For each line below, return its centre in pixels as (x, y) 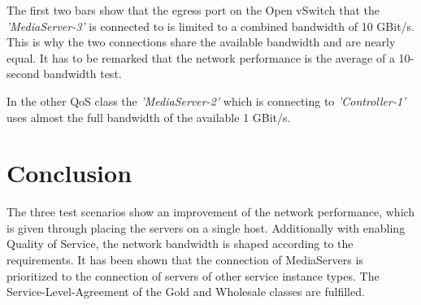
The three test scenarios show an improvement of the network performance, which (211, 212)
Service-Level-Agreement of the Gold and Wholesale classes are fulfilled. (186, 292)
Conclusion (69, 173)
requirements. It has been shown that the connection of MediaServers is (185, 260)
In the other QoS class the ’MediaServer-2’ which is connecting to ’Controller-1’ (206, 100)
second (23, 74)
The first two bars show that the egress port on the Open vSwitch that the (193, 10)
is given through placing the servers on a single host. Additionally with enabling (206, 227)
